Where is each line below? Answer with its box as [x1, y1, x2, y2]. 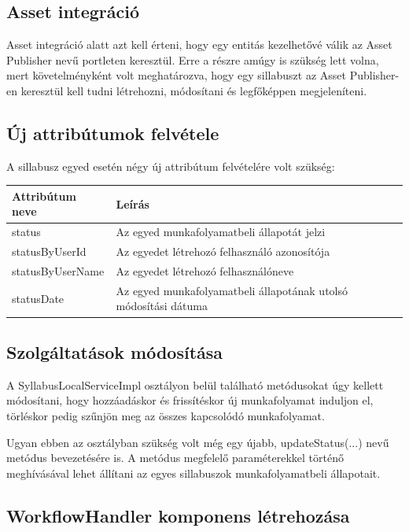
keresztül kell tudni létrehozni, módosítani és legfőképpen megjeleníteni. [20, 82, 367, 98]
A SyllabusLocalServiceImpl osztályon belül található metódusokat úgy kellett [6, 376, 384, 393]
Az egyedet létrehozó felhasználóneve [116, 263, 294, 279]
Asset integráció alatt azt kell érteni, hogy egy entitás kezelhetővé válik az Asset [6, 36, 392, 53]
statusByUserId [12, 243, 87, 260]
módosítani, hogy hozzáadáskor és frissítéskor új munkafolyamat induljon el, [6, 392, 374, 408]
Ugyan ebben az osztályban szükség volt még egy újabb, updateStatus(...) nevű [6, 434, 389, 450]
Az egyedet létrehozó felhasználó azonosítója [116, 243, 330, 260]
